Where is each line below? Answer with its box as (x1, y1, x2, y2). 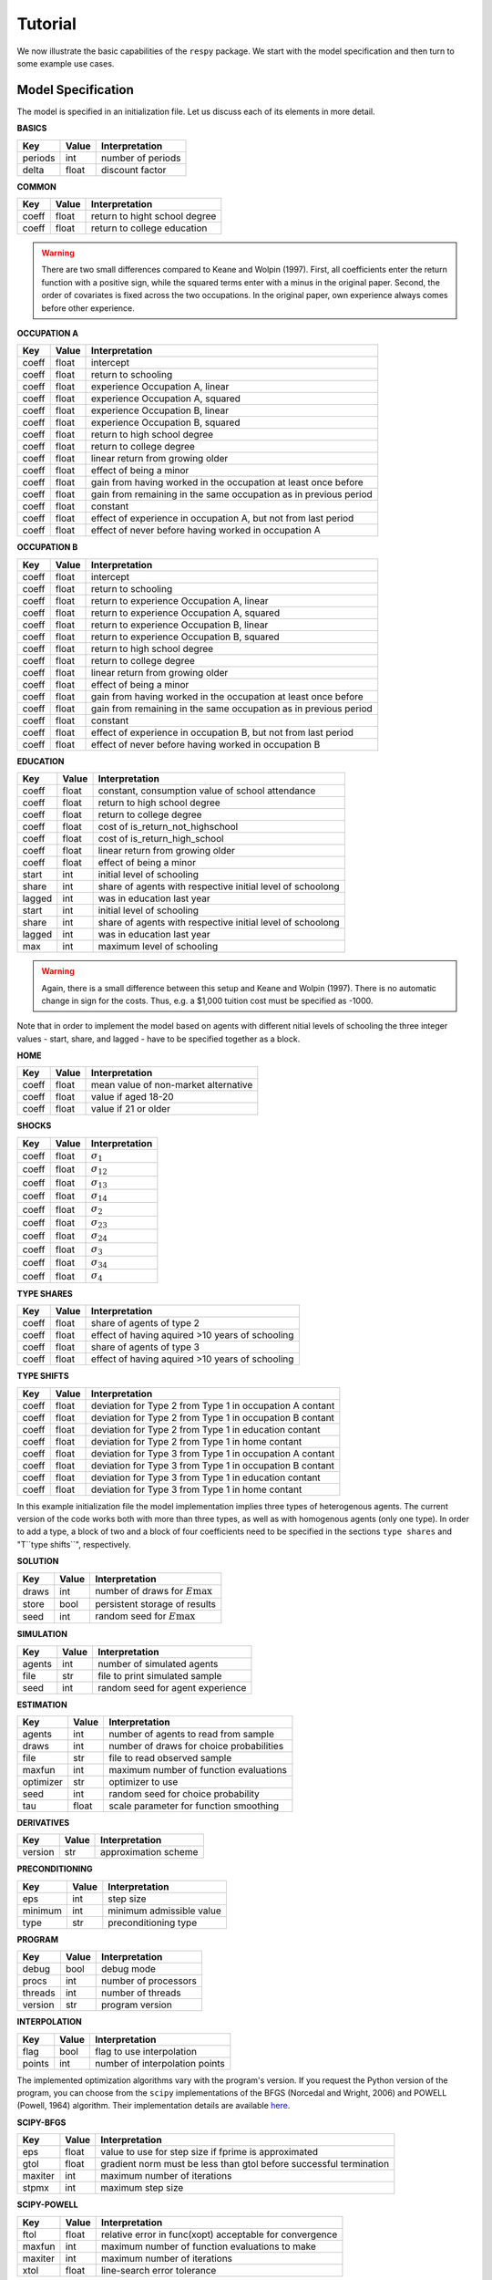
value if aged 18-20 (91, 1091, 174, 1104)
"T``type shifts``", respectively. (16, 1539, 131, 1549)
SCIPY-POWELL (16, 2199, 78, 2211)
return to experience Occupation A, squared (91, 606, 281, 619)
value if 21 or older (91, 1103, 170, 1115)
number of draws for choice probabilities (108, 1740, 284, 1753)
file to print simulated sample (97, 1669, 222, 1682)
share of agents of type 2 (91, 1317, 200, 1330)
